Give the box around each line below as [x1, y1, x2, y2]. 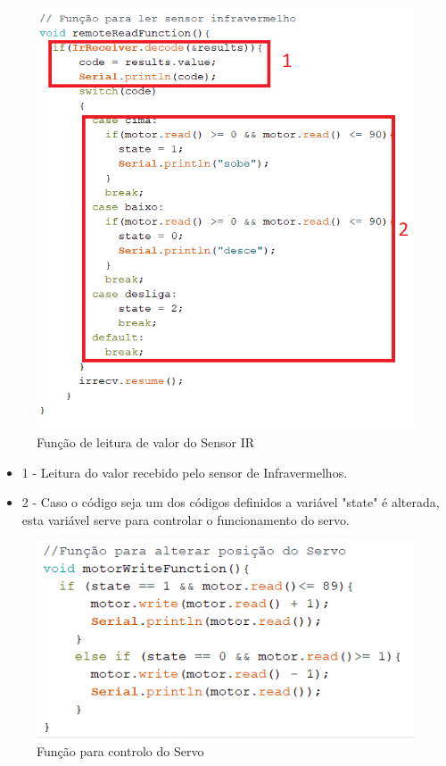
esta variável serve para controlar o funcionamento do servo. [21, 510, 350, 529]
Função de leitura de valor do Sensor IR [37, 433, 255, 452]
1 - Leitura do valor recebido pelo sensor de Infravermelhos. [21, 462, 348, 481]
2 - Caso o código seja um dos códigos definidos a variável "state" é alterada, [21, 493, 440, 512]
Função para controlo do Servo [37, 741, 204, 760]
